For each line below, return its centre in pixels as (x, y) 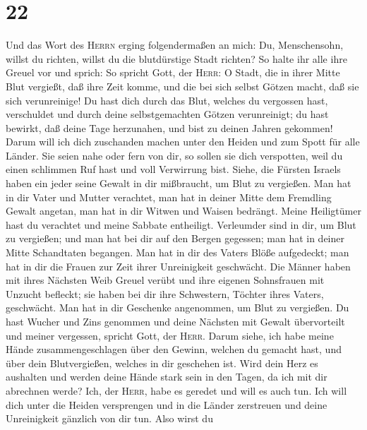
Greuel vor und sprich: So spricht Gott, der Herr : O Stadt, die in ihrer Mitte (173, 72)
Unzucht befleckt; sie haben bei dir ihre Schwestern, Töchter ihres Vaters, (165, 293)
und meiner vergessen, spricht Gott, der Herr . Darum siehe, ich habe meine (170, 335)
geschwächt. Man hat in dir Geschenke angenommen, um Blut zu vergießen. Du (178, 307)
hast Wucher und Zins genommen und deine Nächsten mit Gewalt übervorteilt (175, 321)
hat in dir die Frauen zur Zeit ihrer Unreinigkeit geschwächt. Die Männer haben (178, 266)
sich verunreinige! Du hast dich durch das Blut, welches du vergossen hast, (167, 100)
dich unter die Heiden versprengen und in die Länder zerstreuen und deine (167, 404)
